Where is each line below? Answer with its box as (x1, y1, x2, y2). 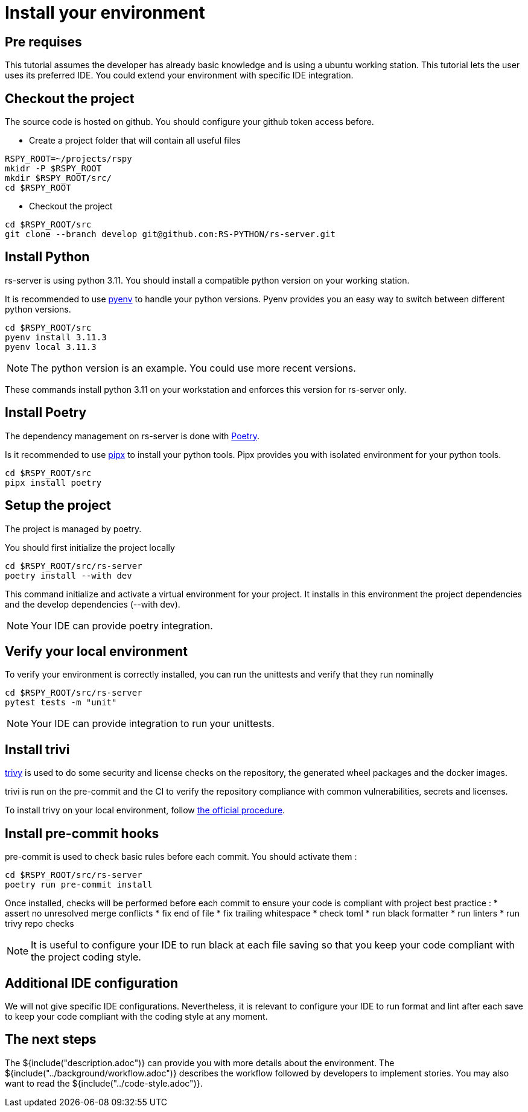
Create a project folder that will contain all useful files (29, 135, 241, 146)
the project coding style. (31, 951, 141, 964)
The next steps (5, 1032, 97, 1047)
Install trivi (5, 742, 70, 757)
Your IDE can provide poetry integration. (31, 619, 213, 632)
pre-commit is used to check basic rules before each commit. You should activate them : (5, 851, 357, 862)
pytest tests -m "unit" (5, 697, 117, 708)
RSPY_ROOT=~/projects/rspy (5, 154, 132, 164)
